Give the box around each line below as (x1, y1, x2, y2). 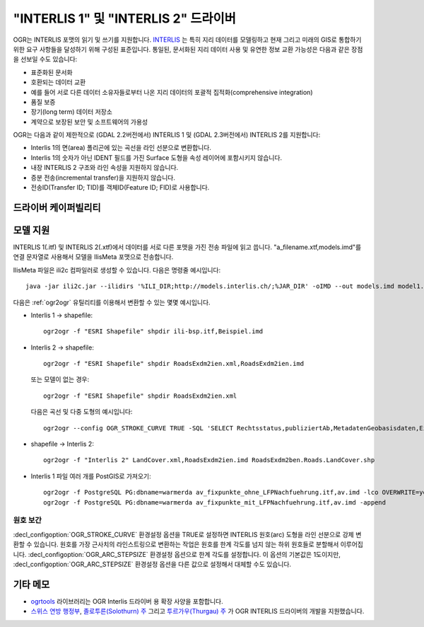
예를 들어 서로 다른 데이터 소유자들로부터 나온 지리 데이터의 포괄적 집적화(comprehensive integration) (30, 88, 313, 96)
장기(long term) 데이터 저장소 (30, 108, 113, 116)
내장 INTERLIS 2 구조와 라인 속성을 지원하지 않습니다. (30, 163, 179, 172)
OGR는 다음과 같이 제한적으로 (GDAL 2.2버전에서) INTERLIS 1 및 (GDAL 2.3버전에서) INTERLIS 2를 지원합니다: (13, 131, 321, 139)
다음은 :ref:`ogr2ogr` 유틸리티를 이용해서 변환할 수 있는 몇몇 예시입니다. (13, 298, 211, 306)
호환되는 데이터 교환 (30, 78, 86, 86)
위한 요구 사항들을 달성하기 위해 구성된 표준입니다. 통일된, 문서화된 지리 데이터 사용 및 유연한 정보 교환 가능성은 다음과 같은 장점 (13, 45, 363, 53)
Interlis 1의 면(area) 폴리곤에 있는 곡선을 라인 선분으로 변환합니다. (30, 144, 212, 152)
